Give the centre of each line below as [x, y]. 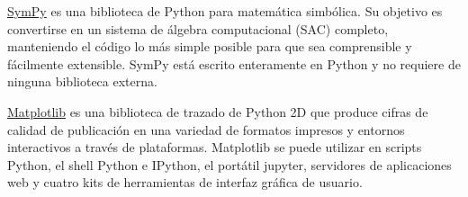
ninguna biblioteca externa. [82, 81]
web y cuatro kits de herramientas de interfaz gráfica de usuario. [185, 182]
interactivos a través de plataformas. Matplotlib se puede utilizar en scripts [215, 147]
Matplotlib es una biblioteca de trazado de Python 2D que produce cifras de [218, 111]
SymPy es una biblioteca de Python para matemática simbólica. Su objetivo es [225, 11]
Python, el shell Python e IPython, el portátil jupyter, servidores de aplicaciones [229, 164]
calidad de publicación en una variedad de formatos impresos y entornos [206, 129]
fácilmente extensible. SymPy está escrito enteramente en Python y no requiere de [234, 63]
